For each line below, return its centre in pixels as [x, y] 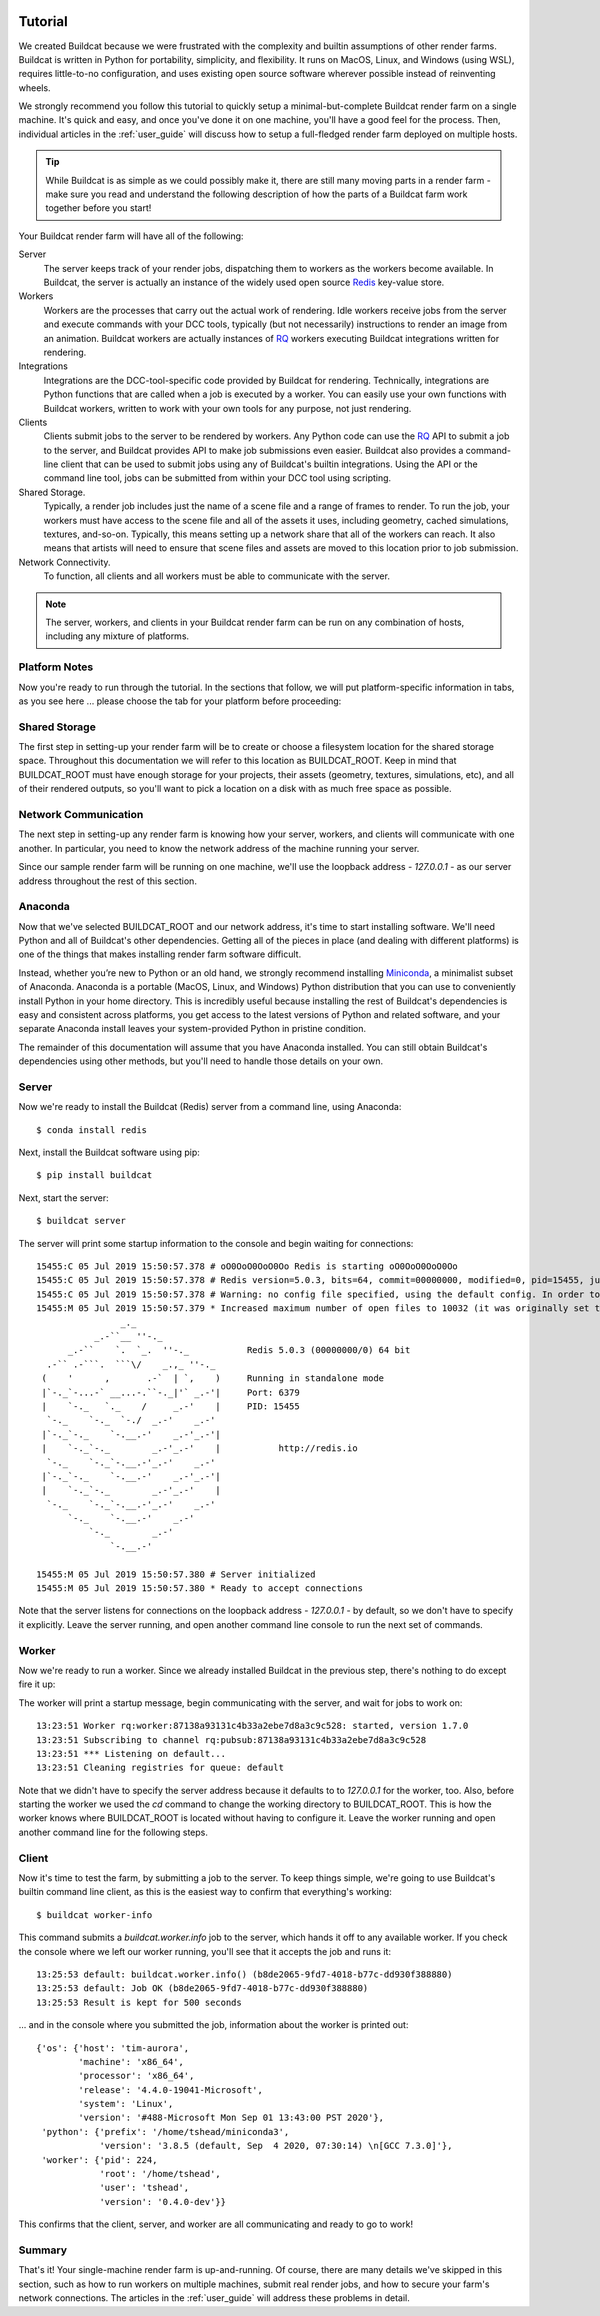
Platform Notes [56, 667]
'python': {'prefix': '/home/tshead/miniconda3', [165, 2131]
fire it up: [37, 1684]
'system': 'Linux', [126, 2104]
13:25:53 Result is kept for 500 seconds [139, 2002]
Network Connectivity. [64, 562]
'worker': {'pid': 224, [99, 2159]
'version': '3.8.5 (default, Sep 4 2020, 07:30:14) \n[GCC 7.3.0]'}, [276, 2146]
